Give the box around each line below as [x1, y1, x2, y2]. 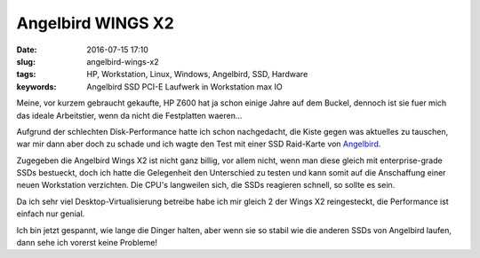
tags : [16, 69, 36, 80]
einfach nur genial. [16, 208, 85, 219]
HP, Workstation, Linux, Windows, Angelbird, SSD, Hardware [86, 69, 308, 80]
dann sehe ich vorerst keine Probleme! [16, 238, 158, 248]
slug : [16, 56, 36, 66]
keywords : [16, 81, 57, 92]
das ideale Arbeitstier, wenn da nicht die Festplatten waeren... [16, 110, 243, 121]
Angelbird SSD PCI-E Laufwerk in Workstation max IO [86, 81, 284, 92]
